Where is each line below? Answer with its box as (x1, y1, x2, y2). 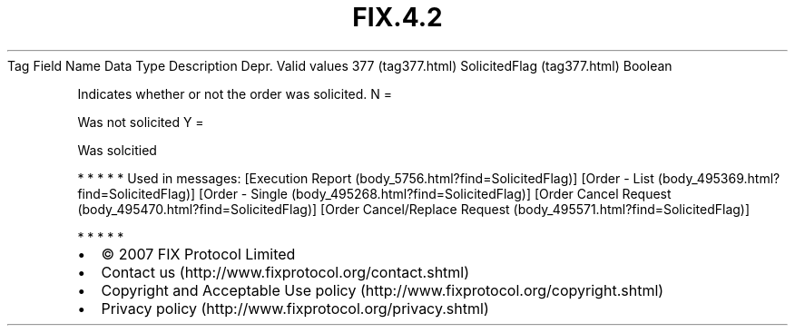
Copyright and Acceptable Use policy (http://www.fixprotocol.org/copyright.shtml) (101, 280, 664, 299)
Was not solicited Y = (77, 113, 204, 130)
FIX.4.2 (352, 2, 443, 33)
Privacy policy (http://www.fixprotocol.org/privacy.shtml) (101, 299, 489, 318)
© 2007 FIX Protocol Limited (101, 244, 296, 263)
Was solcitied (77, 142, 157, 158)
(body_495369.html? (657, 170, 780, 186)
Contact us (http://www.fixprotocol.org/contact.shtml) (101, 262, 470, 281)
